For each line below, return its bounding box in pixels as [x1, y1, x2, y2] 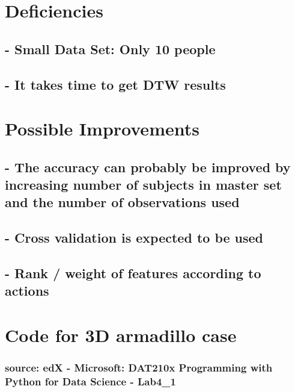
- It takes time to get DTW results [5, 75, 226, 93]
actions [5, 281, 49, 300]
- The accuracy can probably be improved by [5, 157, 291, 176]
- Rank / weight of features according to [5, 264, 261, 282]
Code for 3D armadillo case [5, 323, 237, 347]
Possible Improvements [5, 116, 199, 141]
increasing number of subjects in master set [5, 175, 282, 194]
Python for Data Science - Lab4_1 [5, 374, 176, 389]
